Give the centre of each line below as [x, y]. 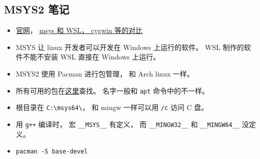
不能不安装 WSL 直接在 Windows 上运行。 [91, 57]
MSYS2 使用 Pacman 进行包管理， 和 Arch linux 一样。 [105, 73]
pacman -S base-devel [52, 152]
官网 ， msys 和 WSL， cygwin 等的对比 [79, 30]
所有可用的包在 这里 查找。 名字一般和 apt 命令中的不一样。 [112, 90]
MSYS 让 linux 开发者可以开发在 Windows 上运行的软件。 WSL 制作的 [130, 47]
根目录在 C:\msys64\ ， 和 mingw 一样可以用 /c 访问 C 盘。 [112, 107]
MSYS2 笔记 [37, 9]
